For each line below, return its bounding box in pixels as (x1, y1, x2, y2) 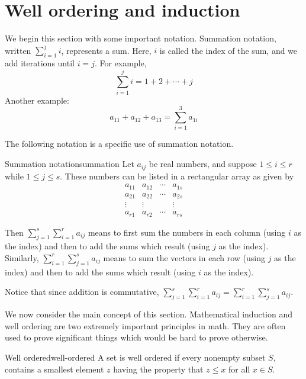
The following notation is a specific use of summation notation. (5, 137, 234, 150)
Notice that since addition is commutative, (5, 285, 159, 298)
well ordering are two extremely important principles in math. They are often (5, 319, 286, 332)
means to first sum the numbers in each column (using (88, 226, 286, 238)
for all (228, 362, 250, 375)
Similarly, (5, 251, 39, 264)
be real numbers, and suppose (149, 158, 257, 170)
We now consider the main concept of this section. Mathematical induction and (5, 308, 292, 320)
